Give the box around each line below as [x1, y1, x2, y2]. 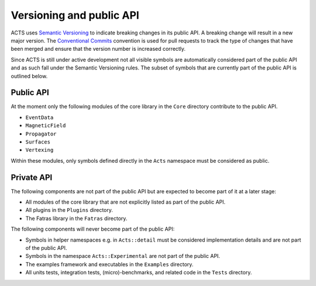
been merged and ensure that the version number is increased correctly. [11, 46, 186, 53]
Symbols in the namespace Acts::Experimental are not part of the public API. [25, 253, 221, 260]
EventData [25, 114, 54, 121]
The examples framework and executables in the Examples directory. [25, 260, 194, 268]
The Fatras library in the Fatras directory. [25, 215, 128, 222]
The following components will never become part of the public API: [11, 225, 175, 233]
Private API [11, 172, 53, 182]
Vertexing [25, 147, 54, 154]
